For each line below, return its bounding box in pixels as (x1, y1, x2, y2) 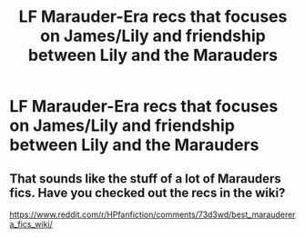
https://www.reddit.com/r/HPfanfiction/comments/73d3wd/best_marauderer (9, 209, 296, 220)
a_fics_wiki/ (9, 219, 53, 229)
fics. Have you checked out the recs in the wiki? (9, 184, 286, 201)
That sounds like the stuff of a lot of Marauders (9, 171, 282, 186)
